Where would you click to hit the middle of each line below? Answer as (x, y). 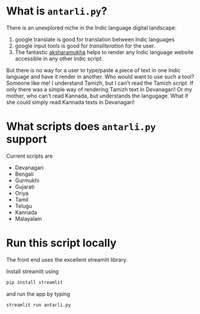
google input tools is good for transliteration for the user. (85, 46)
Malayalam (28, 218)
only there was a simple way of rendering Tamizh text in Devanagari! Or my (99, 89)
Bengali (24, 174)
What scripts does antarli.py (81, 127)
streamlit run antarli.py (38, 305)
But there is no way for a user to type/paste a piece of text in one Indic (93, 70)
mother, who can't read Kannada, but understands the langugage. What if (97, 96)
